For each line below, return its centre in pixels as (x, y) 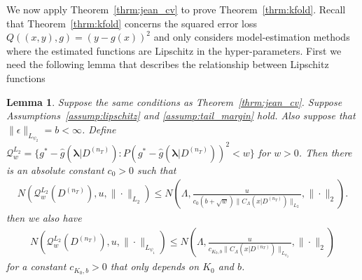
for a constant (36, 266)
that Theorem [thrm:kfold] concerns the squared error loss (132, 23)
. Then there (325, 152)
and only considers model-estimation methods (252, 37)
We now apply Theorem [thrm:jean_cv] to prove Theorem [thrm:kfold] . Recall (176, 9)
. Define (99, 129)
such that (156, 169)
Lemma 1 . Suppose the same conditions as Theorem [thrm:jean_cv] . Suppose (174, 101)
